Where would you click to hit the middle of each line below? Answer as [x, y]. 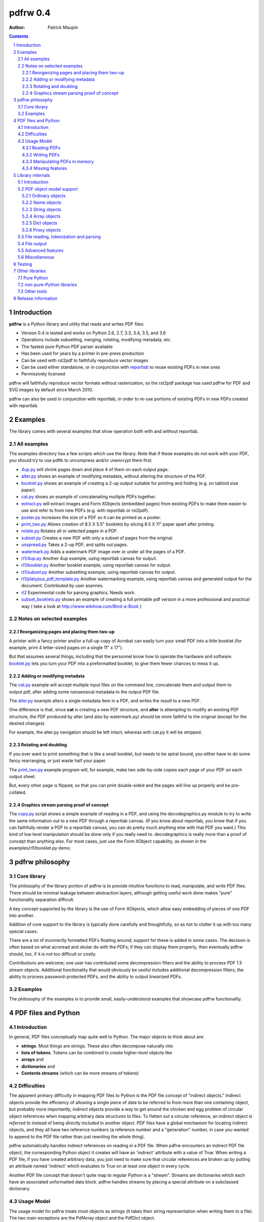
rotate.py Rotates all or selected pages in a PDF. [70, 531]
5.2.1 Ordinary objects [44, 196]
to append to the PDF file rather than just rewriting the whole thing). [77, 1136]
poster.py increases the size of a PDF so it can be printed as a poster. [91, 517]
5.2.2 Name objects [42, 202]
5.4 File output [32, 243]
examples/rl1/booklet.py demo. [40, 848]
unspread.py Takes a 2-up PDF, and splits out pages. [75, 545]
